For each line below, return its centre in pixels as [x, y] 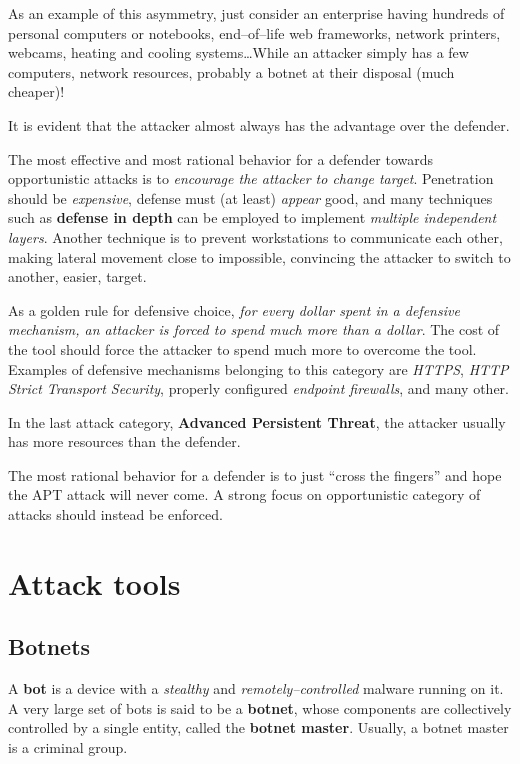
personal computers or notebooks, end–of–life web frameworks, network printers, [254, 32]
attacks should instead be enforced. [115, 514]
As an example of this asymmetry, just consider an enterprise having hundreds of [256, 13]
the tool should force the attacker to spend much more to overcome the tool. [242, 348]
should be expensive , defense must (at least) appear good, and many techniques [250, 197]
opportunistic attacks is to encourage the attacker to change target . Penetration [251, 178]
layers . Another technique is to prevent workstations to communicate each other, [255, 236]
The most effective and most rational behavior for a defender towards [221, 158]
